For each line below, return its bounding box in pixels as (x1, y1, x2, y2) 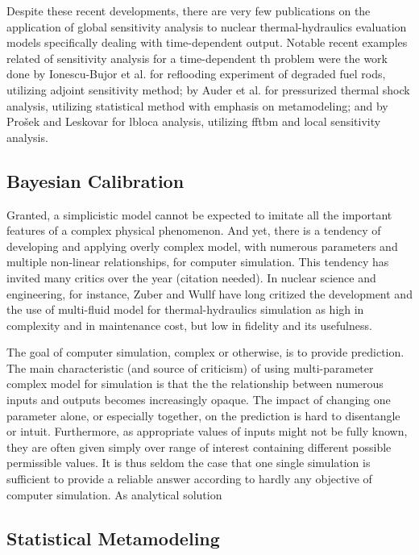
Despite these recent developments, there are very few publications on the (6, 2, 371, 19)
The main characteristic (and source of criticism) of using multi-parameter (6, 359, 374, 376)
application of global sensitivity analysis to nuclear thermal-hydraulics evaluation (6, 18, 407, 35)
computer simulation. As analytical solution (6, 486, 222, 503)
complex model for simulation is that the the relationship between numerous (6, 375, 384, 392)
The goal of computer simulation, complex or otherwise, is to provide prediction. (6, 344, 404, 361)
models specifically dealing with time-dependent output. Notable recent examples (6, 34, 408, 51)
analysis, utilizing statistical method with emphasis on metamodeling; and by (6, 97, 388, 114)
